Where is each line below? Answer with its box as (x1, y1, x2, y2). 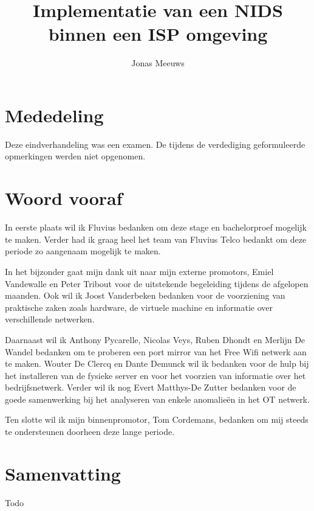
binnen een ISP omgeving (48, 21, 268, 46)
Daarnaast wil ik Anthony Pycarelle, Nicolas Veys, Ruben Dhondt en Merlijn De (5, 333, 305, 346)
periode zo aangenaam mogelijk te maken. (5, 245, 161, 257)
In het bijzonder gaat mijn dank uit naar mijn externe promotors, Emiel (5, 265, 274, 277)
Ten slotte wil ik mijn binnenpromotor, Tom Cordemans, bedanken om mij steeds (5, 413, 309, 426)
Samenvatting (5, 461, 121, 485)
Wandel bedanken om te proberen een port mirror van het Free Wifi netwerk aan (5, 345, 307, 358)
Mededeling (5, 102, 104, 127)
